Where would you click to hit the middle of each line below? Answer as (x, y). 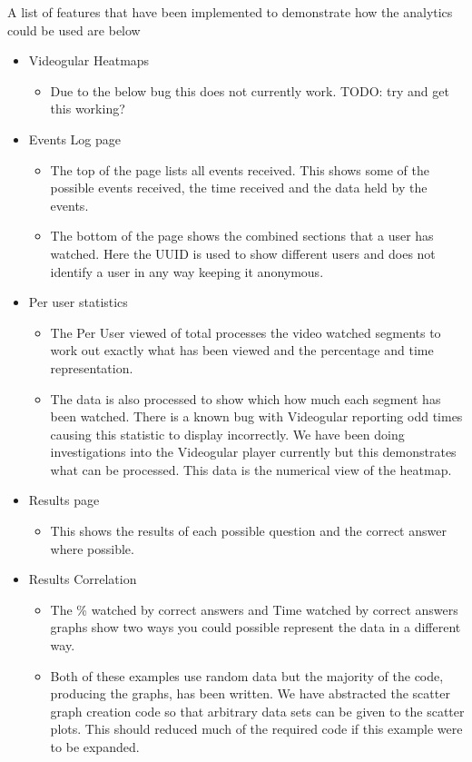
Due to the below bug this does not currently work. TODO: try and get (250, 90)
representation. (92, 367)
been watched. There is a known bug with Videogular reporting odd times (256, 416)
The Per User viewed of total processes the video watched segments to (246, 332)
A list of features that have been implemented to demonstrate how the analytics (230, 12)
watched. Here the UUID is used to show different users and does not (243, 253)
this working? (88, 109)
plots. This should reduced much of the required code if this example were (256, 729)
